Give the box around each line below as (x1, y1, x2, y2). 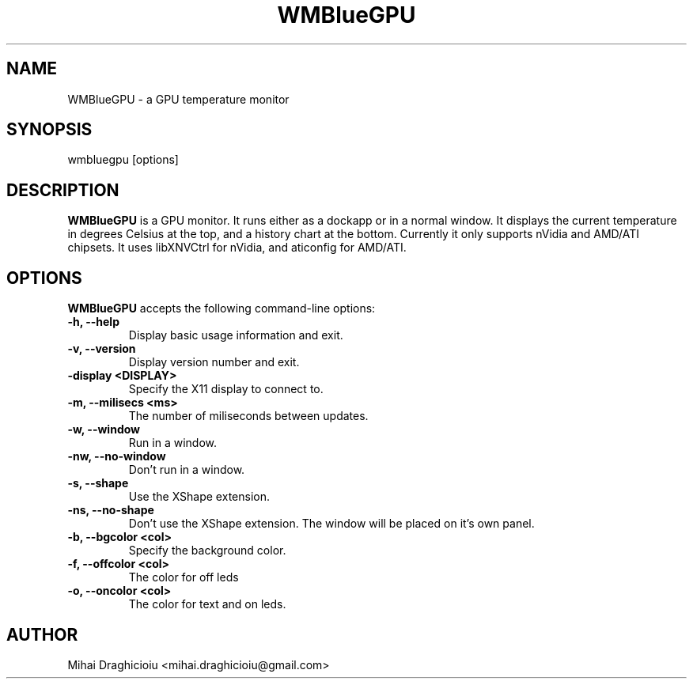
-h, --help (67, 315, 119, 329)
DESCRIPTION (6, 180, 119, 200)
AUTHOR (6, 624, 78, 645)
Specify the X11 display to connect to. (128, 382, 324, 396)
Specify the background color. (128, 543, 286, 558)
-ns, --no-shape (67, 503, 154, 517)
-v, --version (67, 342, 136, 356)
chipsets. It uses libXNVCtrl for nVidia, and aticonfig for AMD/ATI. (67, 240, 407, 255)
